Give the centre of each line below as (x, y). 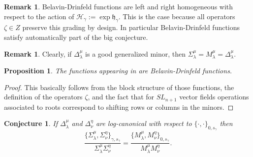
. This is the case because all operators (177, 16)
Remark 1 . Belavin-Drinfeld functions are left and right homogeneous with (119, 6)
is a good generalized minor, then (136, 53)
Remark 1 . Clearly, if (38, 53)
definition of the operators (43, 97)
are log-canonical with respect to (144, 123)
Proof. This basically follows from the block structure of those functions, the (119, 87)
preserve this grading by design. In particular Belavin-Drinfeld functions (131, 27)
